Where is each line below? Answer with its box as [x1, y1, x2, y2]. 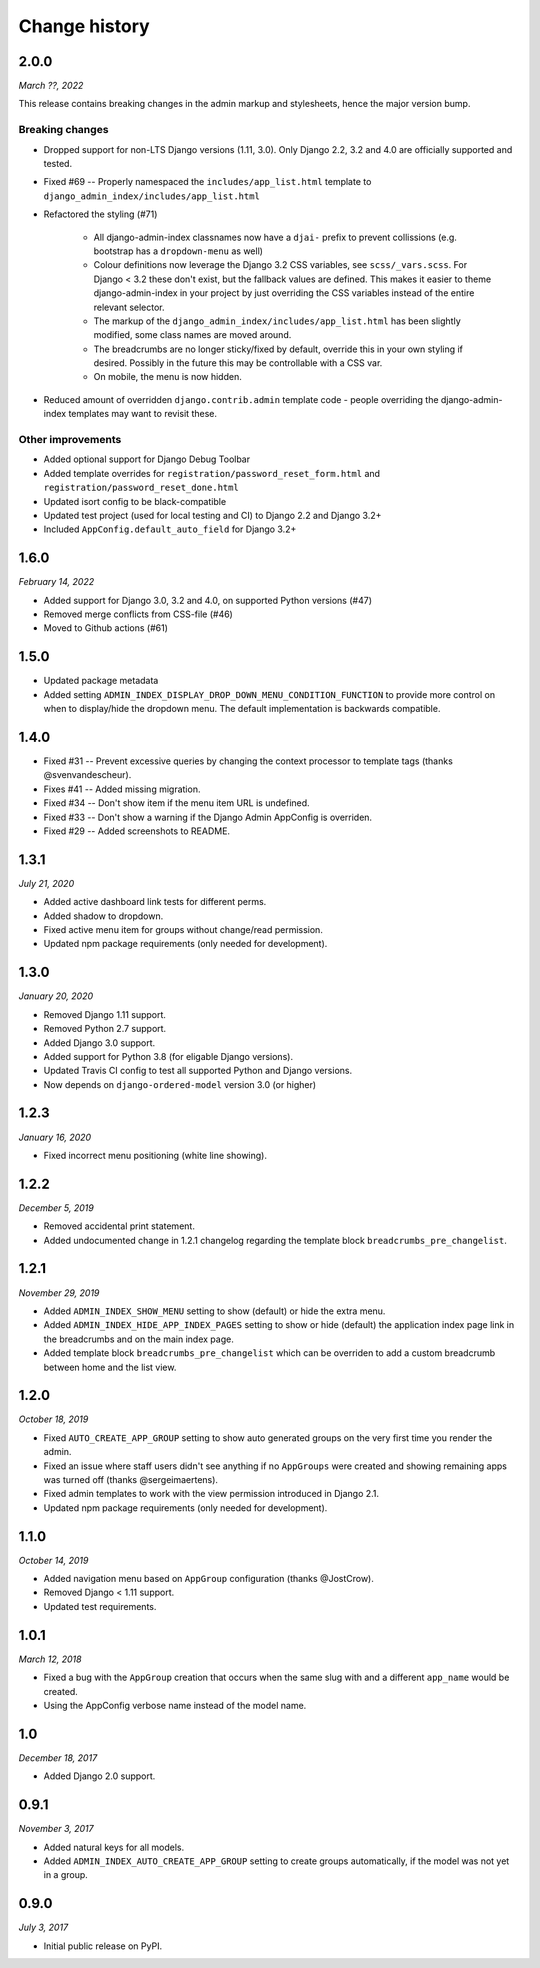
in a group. [43, 1869, 89, 1881]
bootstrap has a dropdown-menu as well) [93, 245, 264, 257]
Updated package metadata [43, 675, 159, 687]
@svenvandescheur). [43, 769, 132, 781]
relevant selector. [93, 301, 165, 313]
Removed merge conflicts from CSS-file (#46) [43, 608, 234, 620]
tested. [43, 157, 73, 169]
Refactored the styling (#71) [43, 208, 158, 220]
